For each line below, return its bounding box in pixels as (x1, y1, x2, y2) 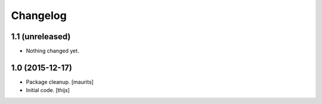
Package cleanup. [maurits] (26, 78, 94, 86)
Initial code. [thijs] (26, 87, 70, 94)
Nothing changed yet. (26, 48, 80, 55)
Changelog (11, 9, 67, 22)
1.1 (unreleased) (11, 31, 71, 42)
